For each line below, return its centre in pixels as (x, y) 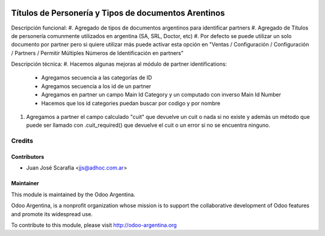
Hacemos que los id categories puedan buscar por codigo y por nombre (131, 103)
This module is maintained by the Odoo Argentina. (73, 194)
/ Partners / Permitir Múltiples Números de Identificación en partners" (97, 53)
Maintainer (25, 183)
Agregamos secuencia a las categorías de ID (97, 78)
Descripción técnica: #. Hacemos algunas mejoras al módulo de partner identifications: (119, 64)
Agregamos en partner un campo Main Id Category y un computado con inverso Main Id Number (161, 95)
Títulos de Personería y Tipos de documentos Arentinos (118, 13)
